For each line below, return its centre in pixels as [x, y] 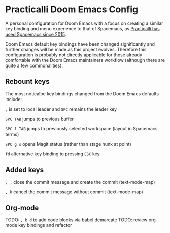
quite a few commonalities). [34, 65]
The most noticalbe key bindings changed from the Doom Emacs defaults [82, 94]
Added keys [25, 170]
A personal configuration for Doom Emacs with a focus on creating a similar [84, 23]
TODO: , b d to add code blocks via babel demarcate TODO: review [76, 220]
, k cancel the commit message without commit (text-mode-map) [74, 192]
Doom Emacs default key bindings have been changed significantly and [80, 44]
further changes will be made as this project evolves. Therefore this [76, 49]
